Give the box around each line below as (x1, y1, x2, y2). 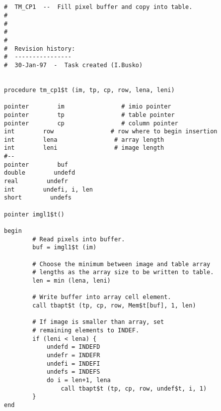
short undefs (4, 194, 72, 202)
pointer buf (4, 161, 68, 168)
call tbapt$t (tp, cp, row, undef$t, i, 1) (61, 385, 207, 392)
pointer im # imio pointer (4, 103, 171, 110)
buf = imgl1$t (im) (32, 244, 97, 251)
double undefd (4, 169, 75, 177)
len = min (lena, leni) (32, 277, 111, 284)
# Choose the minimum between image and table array (32, 260, 211, 268)
